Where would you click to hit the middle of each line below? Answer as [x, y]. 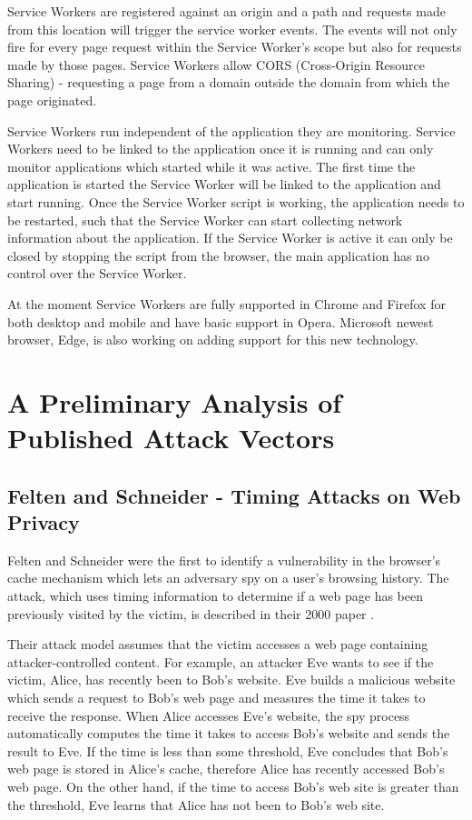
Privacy [44, 522]
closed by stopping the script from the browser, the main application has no [218, 255]
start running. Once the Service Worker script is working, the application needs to [236, 201]
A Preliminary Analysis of [175, 401]
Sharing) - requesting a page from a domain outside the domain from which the [229, 82]
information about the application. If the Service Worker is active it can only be [230, 238]
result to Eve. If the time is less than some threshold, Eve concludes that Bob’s [228, 750]
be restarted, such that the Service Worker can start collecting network [205, 220]
